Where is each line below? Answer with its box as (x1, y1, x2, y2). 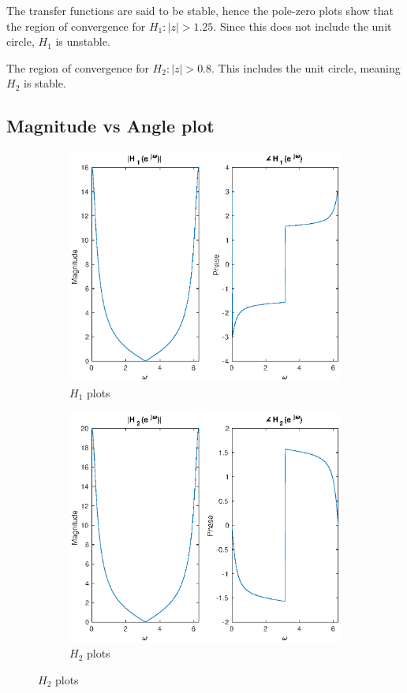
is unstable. (55, 33, 110, 50)
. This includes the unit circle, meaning (211, 59, 401, 76)
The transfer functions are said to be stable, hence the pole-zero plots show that (6, 2, 394, 18)
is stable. (23, 75, 66, 91)
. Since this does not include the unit (213, 17, 392, 34)
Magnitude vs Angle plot (6, 114, 215, 138)
